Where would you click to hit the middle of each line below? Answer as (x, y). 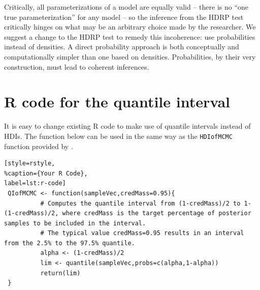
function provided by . (39, 146)
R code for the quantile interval (117, 101)
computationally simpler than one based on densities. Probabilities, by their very (130, 56)
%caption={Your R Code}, (46, 173)
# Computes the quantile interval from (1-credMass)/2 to (140, 203)
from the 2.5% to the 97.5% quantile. (70, 243)
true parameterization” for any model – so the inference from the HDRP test (124, 17)
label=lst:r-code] (35, 183)
